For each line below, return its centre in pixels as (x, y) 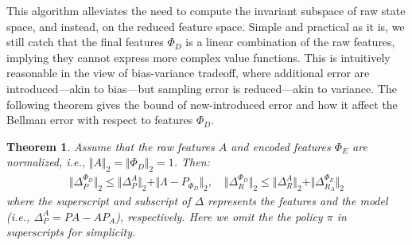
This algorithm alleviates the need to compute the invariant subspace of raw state (206, 10)
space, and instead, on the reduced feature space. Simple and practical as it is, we (206, 26)
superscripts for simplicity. (71, 232)
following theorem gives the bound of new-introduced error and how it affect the (202, 104)
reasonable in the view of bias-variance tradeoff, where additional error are (188, 73)
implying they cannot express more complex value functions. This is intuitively (198, 57)
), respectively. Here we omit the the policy (219, 216)
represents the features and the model (298, 201)
